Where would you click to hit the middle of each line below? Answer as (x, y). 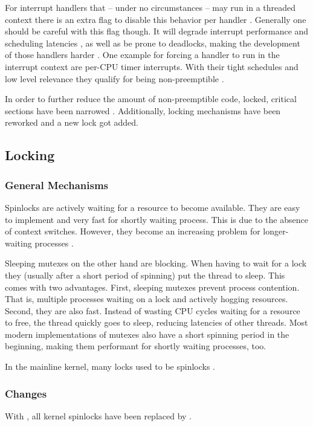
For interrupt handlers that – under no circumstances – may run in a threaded (150, 7)
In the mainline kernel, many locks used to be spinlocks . (110, 366)
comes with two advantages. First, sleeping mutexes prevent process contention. (152, 287)
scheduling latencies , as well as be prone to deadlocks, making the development (153, 43)
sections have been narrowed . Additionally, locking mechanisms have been (143, 110)
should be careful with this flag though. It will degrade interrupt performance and (157, 31)
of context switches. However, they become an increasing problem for (133, 231)
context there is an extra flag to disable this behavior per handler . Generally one (156, 19)
